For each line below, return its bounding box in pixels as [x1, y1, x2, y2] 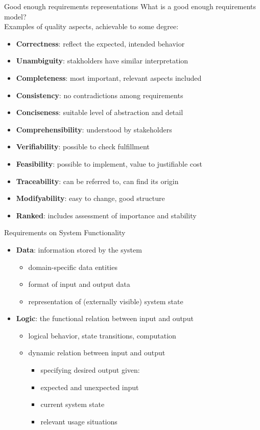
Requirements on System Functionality [4, 227, 126, 238]
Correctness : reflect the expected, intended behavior [16, 38, 185, 49]
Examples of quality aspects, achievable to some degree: [4, 21, 179, 32]
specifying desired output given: [40, 365, 140, 375]
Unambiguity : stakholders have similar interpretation [16, 55, 188, 66]
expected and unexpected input [40, 381, 139, 392]
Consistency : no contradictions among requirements [16, 89, 183, 100]
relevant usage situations [40, 416, 117, 426]
